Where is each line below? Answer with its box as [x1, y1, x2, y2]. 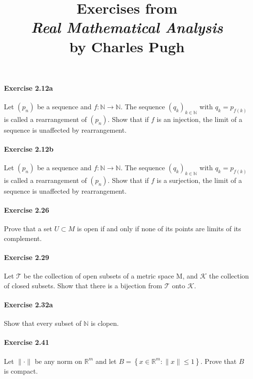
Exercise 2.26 [4, 205, 49, 215]
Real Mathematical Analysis [31, 17, 223, 38]
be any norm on [35, 356, 83, 366]
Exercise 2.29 [4, 252, 49, 262]
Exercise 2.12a [4, 82, 53, 93]
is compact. [4, 365, 38, 376]
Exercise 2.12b [4, 143, 54, 154]
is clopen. [90, 318, 119, 328]
